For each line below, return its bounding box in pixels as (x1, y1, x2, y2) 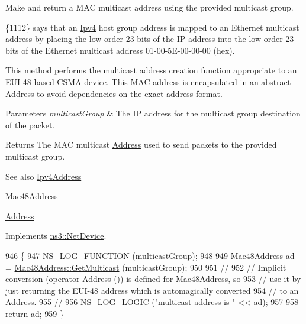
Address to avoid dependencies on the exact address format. (5, 87, 223, 99)
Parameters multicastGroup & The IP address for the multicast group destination (5, 107, 301, 119)
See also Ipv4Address (5, 170, 82, 182)
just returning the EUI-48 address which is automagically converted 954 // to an (5, 284, 299, 296)
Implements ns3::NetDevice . (5, 229, 107, 242)
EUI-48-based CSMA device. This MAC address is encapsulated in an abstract (5, 75, 291, 88)
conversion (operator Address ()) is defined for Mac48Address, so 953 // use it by (5, 273, 301, 285)
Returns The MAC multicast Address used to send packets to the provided (5, 138, 277, 151)
